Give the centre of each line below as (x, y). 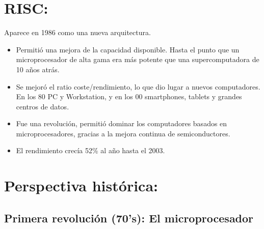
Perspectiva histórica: (81, 185)
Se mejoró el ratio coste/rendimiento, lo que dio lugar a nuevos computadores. (138, 86)
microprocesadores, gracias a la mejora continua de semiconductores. (123, 133)
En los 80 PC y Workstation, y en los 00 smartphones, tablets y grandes (129, 96)
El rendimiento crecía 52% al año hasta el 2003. (90, 150)
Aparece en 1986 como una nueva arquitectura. (77, 32)
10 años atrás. (38, 69)
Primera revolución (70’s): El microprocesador (129, 218)
